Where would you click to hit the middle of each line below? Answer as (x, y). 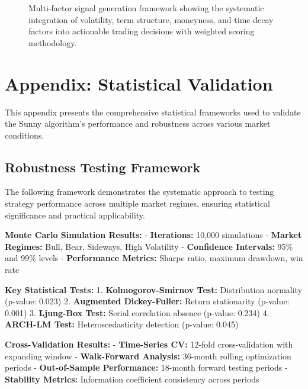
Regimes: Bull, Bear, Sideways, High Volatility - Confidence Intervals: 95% (149, 246)
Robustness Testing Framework (103, 167)
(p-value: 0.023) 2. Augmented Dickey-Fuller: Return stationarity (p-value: (147, 301)
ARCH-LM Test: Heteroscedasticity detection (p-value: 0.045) (122, 324)
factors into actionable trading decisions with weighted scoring (142, 31)
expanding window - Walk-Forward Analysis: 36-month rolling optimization (148, 356)
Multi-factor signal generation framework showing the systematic (146, 8)
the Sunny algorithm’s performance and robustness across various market (138, 123)
